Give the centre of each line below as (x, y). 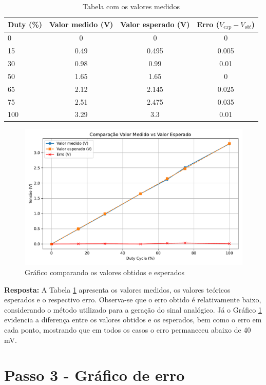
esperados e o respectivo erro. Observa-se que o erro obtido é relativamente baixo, (133, 300)
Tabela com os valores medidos (131, 6)
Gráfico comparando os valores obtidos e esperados (104, 272)
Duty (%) (25, 24)
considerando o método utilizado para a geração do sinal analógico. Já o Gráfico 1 (133, 309)
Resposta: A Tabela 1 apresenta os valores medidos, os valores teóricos (117, 289)
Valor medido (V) (81, 24)
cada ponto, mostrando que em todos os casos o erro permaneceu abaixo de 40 (128, 330)
